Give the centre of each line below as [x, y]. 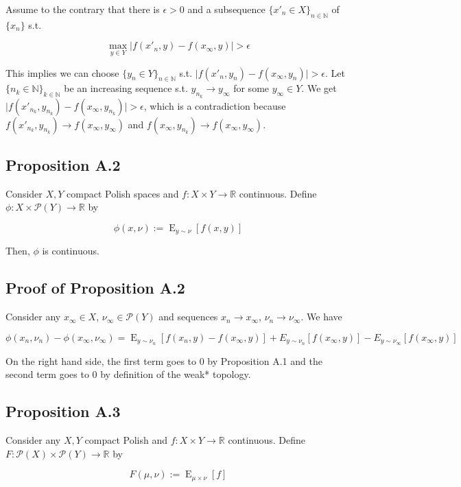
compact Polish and [126, 440]
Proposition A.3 [63, 411]
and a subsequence [226, 9]
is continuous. [71, 251]
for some [251, 88]
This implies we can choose [62, 72]
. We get [319, 88]
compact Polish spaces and [123, 193]
